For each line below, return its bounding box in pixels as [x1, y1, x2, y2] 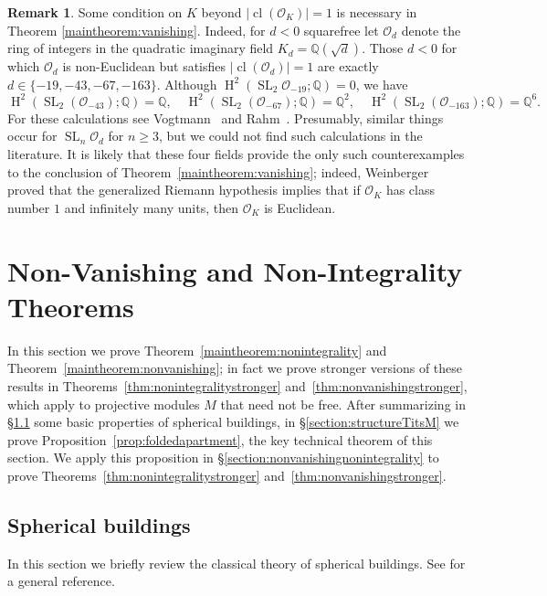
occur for [7, 126, 58, 145]
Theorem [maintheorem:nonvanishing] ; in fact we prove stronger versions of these [7, 358, 463, 378]
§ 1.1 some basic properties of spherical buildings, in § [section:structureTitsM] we [7, 412, 459, 431]
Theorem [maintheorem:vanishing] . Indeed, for [7, 20, 266, 39]
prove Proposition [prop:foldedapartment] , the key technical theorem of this [7, 430, 433, 449]
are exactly [317, 57, 379, 76]
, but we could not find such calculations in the [159, 126, 423, 145]
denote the [401, 20, 461, 39]
